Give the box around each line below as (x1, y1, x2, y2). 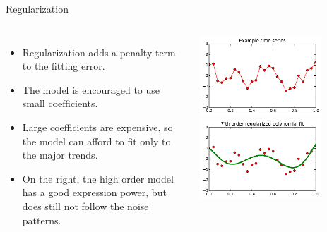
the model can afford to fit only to (22, 133, 171, 148)
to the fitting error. (22, 59, 105, 73)
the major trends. (22, 147, 98, 162)
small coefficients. (22, 96, 98, 111)
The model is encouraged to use (22, 82, 160, 97)
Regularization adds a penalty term (22, 44, 176, 59)
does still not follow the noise (22, 198, 149, 213)
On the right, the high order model (22, 171, 174, 185)
